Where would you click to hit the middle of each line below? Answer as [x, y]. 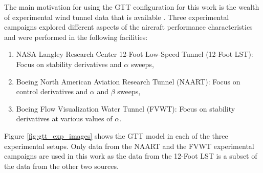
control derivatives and [52, 91]
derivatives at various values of [64, 118]
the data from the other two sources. [61, 166]
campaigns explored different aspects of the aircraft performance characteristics [128, 27]
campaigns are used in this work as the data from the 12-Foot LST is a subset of [131, 156]
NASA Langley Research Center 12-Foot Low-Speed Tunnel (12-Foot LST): [135, 54]
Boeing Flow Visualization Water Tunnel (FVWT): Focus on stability [126, 108]
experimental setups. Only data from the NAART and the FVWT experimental [129, 146]
